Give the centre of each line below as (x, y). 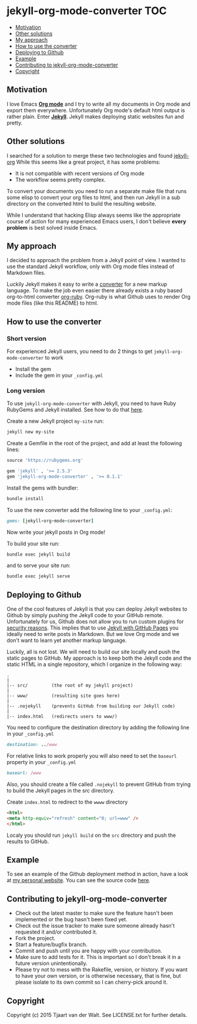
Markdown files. (26, 273)
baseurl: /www (24, 773)
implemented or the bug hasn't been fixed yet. (71, 919)
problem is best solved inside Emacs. (52, 227)
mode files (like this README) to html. (53, 303)
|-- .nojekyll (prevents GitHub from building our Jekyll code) (91, 706)
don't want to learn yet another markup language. (67, 640)
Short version (26, 338)
